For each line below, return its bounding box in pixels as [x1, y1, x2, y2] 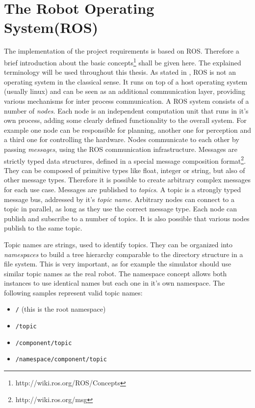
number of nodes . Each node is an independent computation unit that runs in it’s [4, 105, 249, 116]
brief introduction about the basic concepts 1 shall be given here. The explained [4, 56, 241, 67]
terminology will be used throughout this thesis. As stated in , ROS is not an [4, 67, 236, 77]
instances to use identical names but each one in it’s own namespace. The [4, 278, 225, 288]
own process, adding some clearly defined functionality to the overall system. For [4, 115, 247, 125]
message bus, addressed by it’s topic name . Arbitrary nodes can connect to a [4, 194, 235, 204]
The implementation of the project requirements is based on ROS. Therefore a [4, 46, 239, 56]
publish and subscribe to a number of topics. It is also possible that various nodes [4, 213, 250, 223]
